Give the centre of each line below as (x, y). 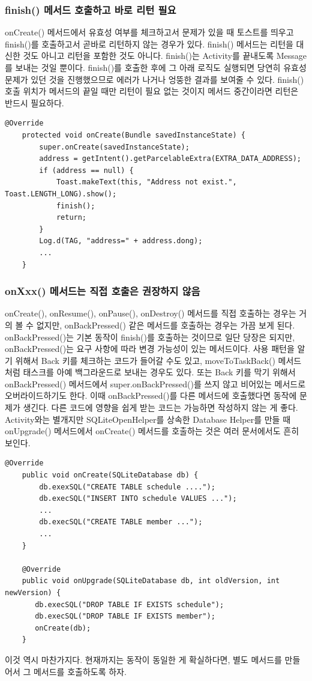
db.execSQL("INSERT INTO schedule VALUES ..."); (138, 499)
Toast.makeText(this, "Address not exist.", (146, 182)
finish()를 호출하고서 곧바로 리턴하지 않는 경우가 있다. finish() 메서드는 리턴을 (149, 44)
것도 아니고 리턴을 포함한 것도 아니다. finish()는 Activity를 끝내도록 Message (165, 56)
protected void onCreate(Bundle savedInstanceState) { (133, 135)
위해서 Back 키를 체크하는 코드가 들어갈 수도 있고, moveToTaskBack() (145, 360)
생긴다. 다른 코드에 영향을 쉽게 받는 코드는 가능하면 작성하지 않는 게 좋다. (160, 407)
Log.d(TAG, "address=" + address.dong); (121, 241)
